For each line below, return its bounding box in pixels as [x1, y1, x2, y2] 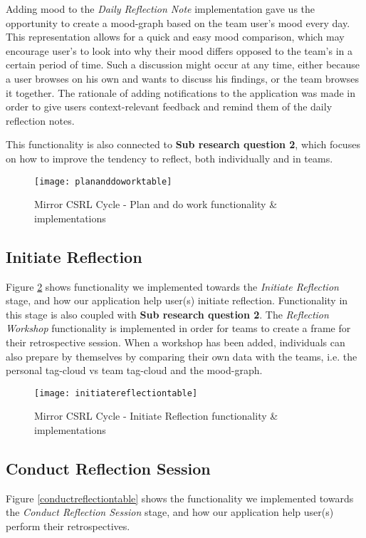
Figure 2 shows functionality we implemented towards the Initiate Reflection [6, 279, 339, 294]
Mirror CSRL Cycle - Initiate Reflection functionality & [34, 408, 278, 423]
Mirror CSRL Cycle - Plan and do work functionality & [34, 197, 278, 212]
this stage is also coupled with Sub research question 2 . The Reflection [6, 306, 329, 321]
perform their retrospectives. [6, 518, 130, 533]
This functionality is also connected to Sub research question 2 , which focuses [6, 137, 360, 152]
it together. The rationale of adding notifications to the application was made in [6, 85, 356, 100]
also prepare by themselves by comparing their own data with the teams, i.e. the [6, 348, 357, 363]
